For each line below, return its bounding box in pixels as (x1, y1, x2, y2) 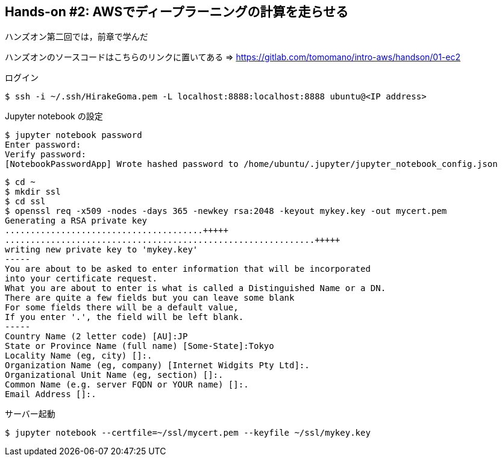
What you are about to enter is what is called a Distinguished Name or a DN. (5, 283, 386, 293)
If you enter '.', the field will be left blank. (5, 312, 244, 322)
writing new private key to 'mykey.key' (5, 245, 198, 255)
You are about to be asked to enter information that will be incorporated (5, 264, 371, 274)
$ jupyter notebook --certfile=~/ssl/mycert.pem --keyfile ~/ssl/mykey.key (5, 428, 371, 438)
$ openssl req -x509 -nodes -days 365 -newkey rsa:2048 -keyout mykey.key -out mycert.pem (5, 206, 447, 216)
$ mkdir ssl (5, 187, 61, 197)
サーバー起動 (5, 409, 55, 419)
